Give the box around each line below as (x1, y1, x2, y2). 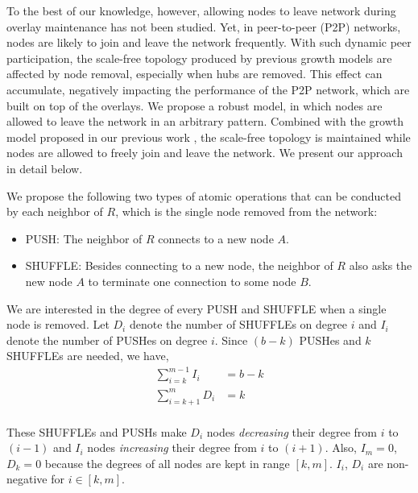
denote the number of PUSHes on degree (6, 331, 208, 348)
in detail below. (6, 159, 83, 176)
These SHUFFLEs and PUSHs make (6, 423, 187, 440)
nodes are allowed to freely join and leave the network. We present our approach (6, 144, 403, 161)
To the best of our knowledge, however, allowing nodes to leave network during (6, 2, 396, 19)
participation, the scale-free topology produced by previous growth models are (6, 49, 392, 66)
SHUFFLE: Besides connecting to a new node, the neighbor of (25, 257, 333, 274)
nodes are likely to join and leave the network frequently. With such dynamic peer (6, 34, 412, 51)
